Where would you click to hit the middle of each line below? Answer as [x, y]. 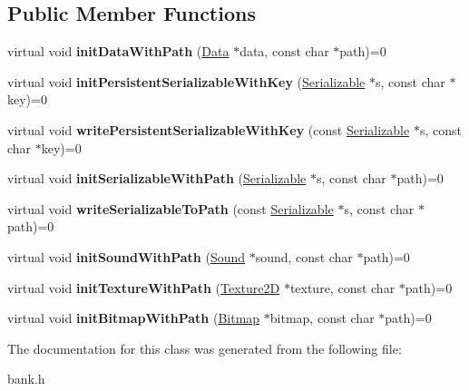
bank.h [26, 379]
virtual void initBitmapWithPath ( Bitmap [134, 318]
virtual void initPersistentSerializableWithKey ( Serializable [186, 81]
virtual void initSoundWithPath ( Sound [127, 256]
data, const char [284, 51]
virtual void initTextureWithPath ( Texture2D [144, 287]
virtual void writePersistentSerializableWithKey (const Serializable [209, 129]
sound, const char [304, 256]
